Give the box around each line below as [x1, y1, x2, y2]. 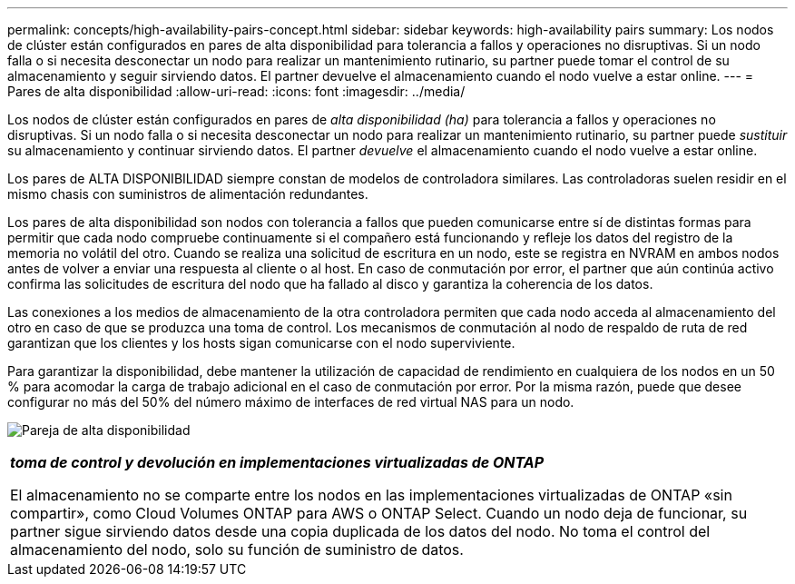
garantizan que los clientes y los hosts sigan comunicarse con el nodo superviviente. [7, 335, 515, 351]
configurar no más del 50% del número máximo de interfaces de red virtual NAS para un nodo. [7, 394, 574, 410]
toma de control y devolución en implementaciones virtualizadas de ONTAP [10, 453, 545, 471]
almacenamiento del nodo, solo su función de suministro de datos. [10, 540, 464, 559]
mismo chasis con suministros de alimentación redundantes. [7, 186, 368, 202]
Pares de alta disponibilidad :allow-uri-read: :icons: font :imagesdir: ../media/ [7, 84, 466, 99]
